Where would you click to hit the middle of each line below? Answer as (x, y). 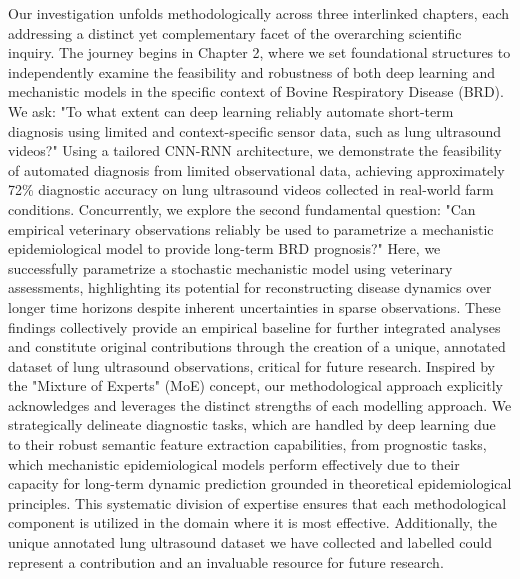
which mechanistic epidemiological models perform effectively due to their (234, 463)
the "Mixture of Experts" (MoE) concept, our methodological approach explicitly (255, 385)
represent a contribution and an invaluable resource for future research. (226, 561)
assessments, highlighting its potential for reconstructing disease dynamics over (250, 287)
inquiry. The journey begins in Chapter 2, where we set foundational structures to (259, 52)
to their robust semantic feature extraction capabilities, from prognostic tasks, (247, 444)
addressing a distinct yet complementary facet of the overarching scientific (235, 32)
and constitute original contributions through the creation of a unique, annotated (257, 346)
